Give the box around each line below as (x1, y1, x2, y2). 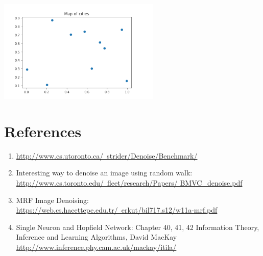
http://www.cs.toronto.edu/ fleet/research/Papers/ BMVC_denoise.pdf (16, 177, 243, 188)
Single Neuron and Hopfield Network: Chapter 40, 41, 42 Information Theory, (16, 221, 259, 232)
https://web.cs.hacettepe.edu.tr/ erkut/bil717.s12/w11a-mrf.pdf (16, 204, 218, 215)
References (4, 120, 82, 141)
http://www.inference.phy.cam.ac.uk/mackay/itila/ (16, 241, 177, 252)
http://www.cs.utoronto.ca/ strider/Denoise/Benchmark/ (16, 150, 198, 161)
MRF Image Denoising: (16, 194, 89, 205)
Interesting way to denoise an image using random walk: (16, 167, 193, 178)
